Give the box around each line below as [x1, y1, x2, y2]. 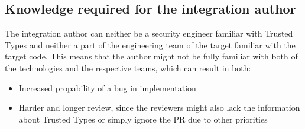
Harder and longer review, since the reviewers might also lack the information [18, 101, 300, 114]
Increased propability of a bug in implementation [18, 81, 196, 94]
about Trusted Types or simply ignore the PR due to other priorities [18, 113, 268, 125]
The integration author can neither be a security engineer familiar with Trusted [5, 27, 293, 39]
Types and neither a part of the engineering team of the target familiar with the [5, 38, 296, 51]
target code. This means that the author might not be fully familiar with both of [5, 50, 298, 62]
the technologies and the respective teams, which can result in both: [5, 61, 251, 74]
